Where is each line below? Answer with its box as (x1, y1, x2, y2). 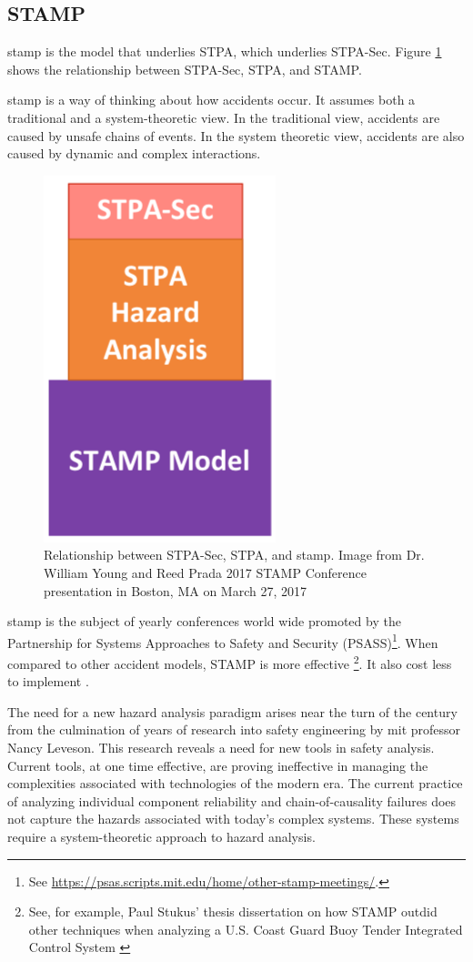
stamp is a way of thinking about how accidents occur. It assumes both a (7, 90, 416, 109)
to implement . (7, 672, 89, 691)
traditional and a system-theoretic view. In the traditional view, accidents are (7, 107, 440, 127)
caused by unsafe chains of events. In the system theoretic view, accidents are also (7, 126, 465, 145)
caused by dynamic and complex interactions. (7, 144, 261, 163)
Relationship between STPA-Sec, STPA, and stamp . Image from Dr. (44, 545, 425, 564)
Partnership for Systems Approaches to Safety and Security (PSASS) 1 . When (7, 630, 438, 652)
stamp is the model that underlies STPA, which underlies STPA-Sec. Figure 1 (7, 42, 442, 61)
